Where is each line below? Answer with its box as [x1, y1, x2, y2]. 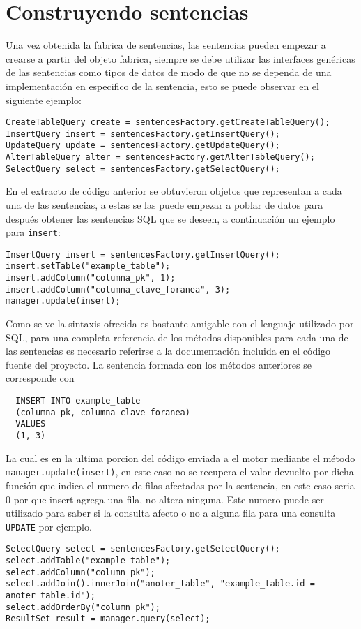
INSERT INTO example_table [15, 396, 141, 406]
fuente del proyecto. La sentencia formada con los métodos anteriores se [6, 357, 312, 371]
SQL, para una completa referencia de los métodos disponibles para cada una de [6, 330, 348, 344]
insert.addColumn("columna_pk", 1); [6, 273, 176, 283]
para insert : [6, 225, 61, 239]
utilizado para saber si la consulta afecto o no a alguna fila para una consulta [6, 505, 336, 520]
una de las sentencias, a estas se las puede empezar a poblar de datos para [6, 197, 323, 212]
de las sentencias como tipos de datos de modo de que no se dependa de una [6, 65, 332, 80]
